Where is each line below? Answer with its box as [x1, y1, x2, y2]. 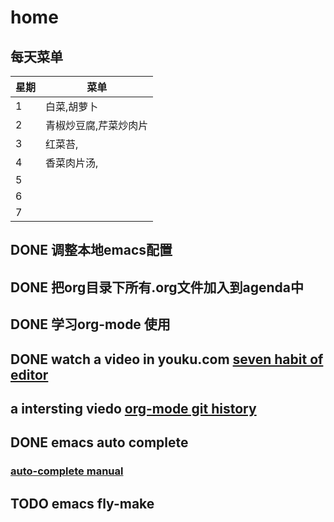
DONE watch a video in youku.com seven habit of [10, 351, 324, 368]
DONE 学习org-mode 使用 [10, 316, 171, 333]
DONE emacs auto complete [10, 434, 189, 451]
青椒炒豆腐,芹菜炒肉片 [45, 119, 149, 132]
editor [10, 366, 49, 383]
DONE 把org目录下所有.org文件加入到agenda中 [10, 279, 304, 296]
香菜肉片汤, [45, 156, 99, 170]
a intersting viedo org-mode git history [10, 400, 257, 417]
